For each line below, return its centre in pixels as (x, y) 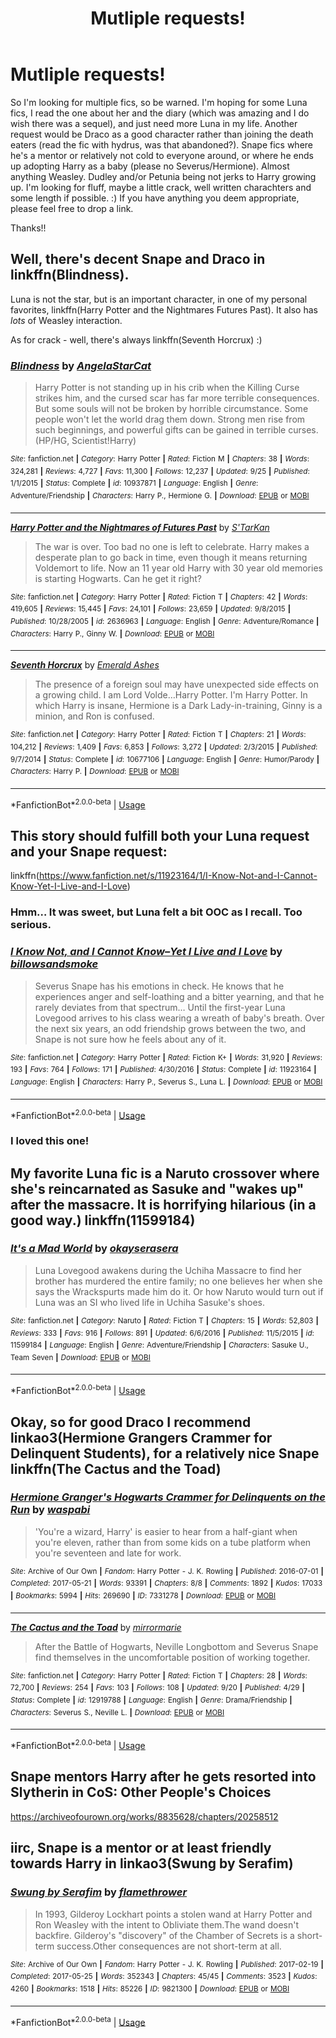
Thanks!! (28, 228)
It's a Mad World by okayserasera (94, 1249)
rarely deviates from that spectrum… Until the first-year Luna (160, 1007)
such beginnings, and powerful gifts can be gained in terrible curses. (176, 430)
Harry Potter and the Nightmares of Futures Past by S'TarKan (140, 527)
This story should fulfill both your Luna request (160, 835)
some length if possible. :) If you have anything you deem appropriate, (155, 198)
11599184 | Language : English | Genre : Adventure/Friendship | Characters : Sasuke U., (159, 1345)
